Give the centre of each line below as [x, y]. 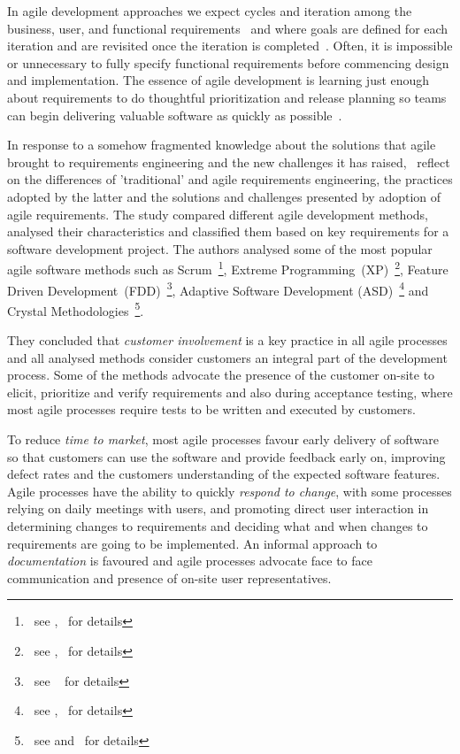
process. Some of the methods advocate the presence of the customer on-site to [221, 375]
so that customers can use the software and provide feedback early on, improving [226, 456]
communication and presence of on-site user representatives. [169, 577]
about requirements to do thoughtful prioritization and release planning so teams [227, 97]
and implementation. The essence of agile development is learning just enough [218, 80]
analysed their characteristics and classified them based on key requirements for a [228, 231]
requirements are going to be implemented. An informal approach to [192, 543]
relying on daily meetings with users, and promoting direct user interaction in [218, 508]
